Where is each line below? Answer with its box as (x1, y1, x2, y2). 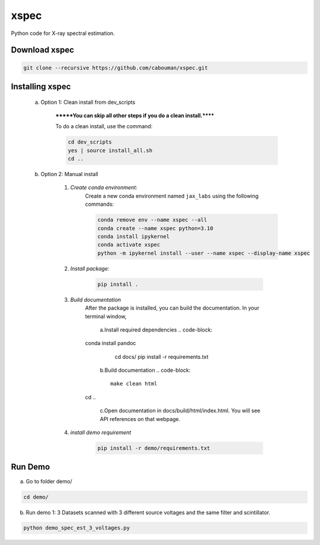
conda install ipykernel (97, 233, 170, 240)
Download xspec (11, 45, 74, 55)
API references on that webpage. (100, 415, 181, 422)
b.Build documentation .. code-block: (100, 366, 191, 374)
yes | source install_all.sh (68, 147, 153, 154)
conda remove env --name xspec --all (97, 216, 207, 224)
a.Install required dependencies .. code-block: (100, 326, 213, 333)
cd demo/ (23, 493, 49, 501)
